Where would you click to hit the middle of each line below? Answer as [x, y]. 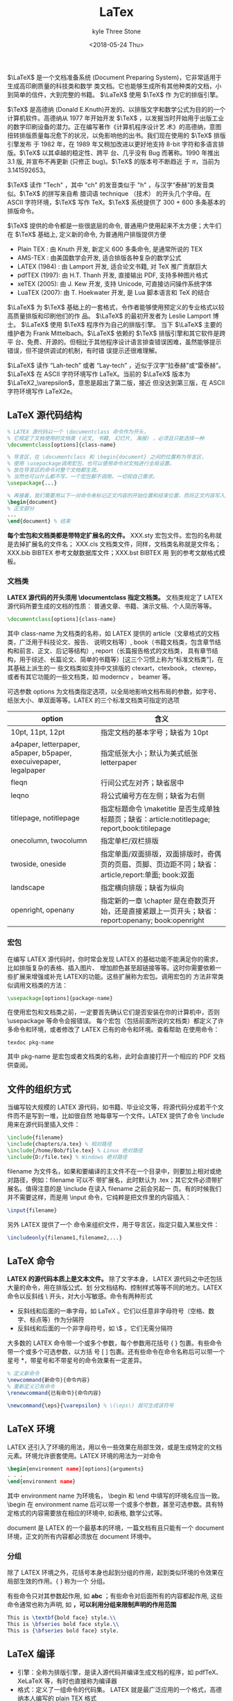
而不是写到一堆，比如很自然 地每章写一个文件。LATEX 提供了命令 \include [119, 1116]
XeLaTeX [30, 1681]
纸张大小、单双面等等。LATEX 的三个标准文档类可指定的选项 [94, 700]
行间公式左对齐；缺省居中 [142, 783]
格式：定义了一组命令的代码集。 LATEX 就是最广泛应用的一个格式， [113, 1689]
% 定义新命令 [23, 1374]
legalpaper [28, 770]
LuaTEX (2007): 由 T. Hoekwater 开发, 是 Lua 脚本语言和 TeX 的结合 [113, 292]
